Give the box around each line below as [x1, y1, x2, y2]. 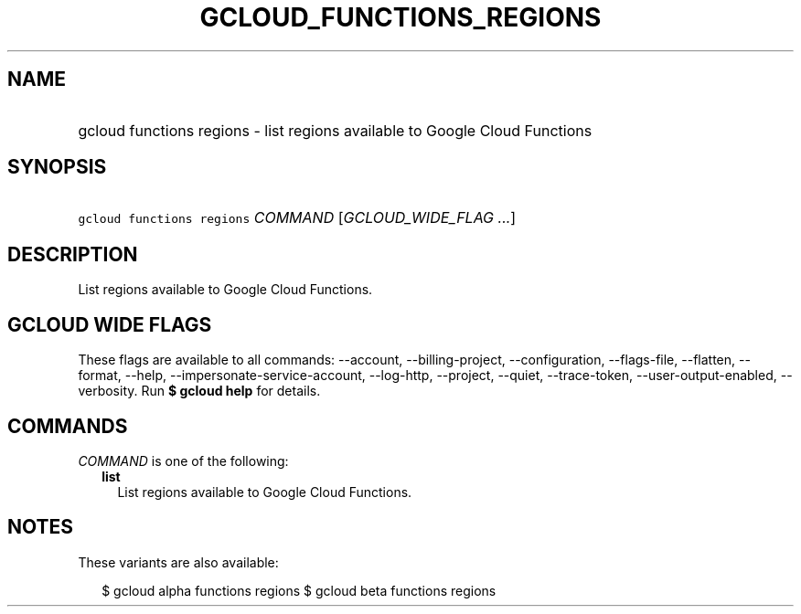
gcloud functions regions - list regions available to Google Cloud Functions [78, 121, 593, 140]
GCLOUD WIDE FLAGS [7, 312, 212, 336]
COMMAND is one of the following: [78, 452, 289, 469]
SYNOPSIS [7, 155, 107, 179]
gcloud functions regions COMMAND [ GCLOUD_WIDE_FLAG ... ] [78, 208, 517, 228]
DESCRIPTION [7, 242, 138, 266]
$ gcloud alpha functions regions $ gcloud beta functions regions [101, 582, 497, 598]
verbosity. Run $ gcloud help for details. [78, 383, 321, 399]
